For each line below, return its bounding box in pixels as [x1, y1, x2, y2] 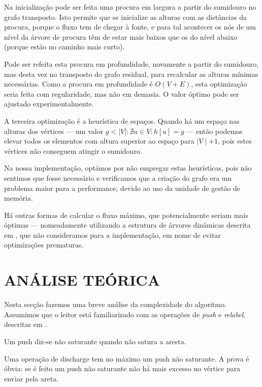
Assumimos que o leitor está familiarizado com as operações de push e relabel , [4, 309, 245, 319]
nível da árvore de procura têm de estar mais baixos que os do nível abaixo [4, 31, 238, 42]
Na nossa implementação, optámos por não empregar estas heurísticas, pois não [4, 162, 252, 173]
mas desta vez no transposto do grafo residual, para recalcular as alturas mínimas [4, 68, 258, 79]
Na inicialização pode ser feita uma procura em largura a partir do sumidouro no [4, 2, 256, 12]
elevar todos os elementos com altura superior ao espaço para [4, 135, 194, 146]
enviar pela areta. [4, 373, 59, 383]
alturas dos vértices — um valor [4, 125, 104, 136]
